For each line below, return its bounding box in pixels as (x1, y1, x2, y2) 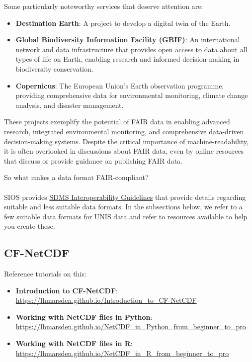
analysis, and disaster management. (15, 99, 124, 110)
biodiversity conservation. (15, 63, 93, 74)
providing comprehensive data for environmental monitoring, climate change (15, 90, 248, 100)
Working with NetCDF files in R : (15, 338, 133, 349)
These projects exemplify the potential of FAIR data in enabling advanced (4, 116, 230, 127)
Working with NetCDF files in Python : (15, 311, 153, 322)
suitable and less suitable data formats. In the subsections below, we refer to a (4, 201, 243, 212)
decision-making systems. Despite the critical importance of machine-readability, (4, 136, 249, 146)
